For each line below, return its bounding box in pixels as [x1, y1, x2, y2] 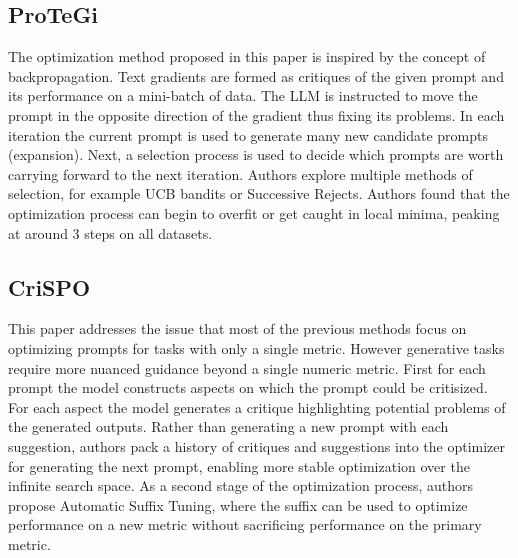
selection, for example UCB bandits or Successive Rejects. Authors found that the [8, 183, 510, 204]
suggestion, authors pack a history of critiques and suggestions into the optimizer [8, 435, 505, 456]
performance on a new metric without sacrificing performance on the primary [8, 514, 482, 535]
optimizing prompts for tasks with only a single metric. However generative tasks [8, 337, 505, 358]
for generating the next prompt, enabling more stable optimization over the [8, 455, 470, 476]
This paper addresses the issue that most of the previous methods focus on [8, 318, 467, 339]
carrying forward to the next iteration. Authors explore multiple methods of [8, 163, 473, 184]
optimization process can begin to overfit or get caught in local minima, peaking [8, 202, 500, 223]
